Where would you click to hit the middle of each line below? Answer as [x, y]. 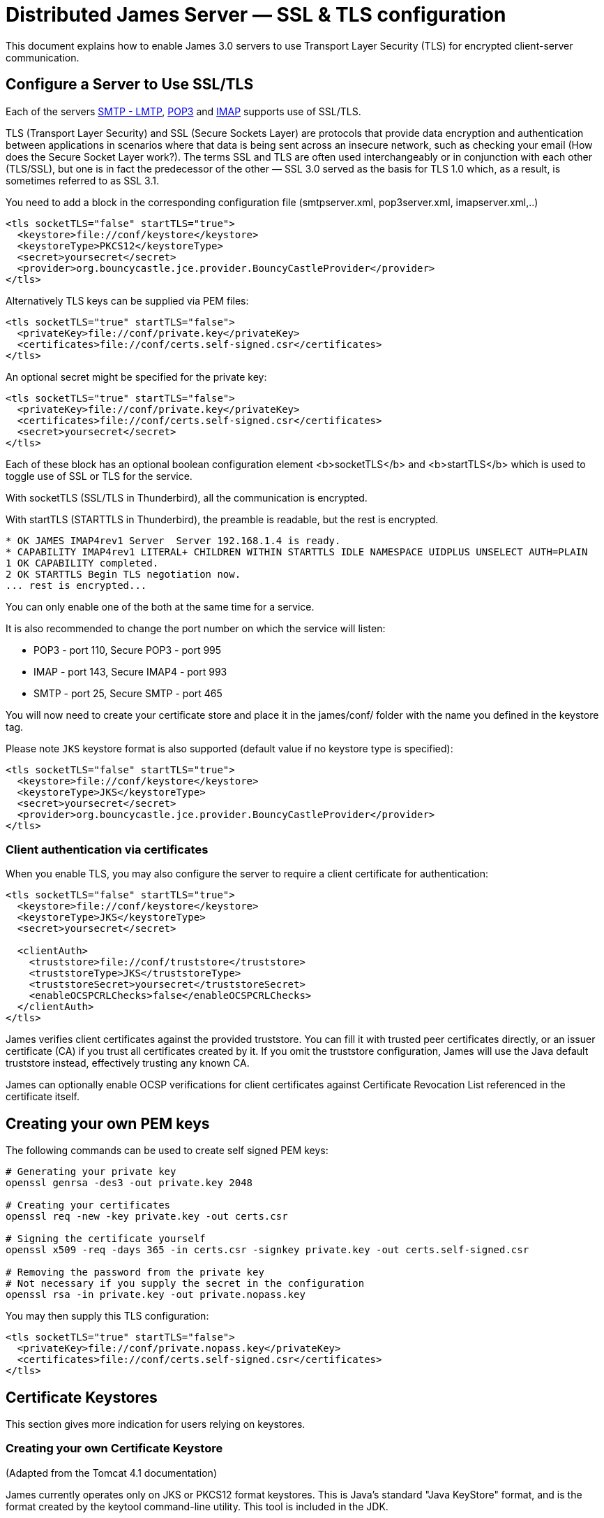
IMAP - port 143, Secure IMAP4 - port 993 [130, 671]
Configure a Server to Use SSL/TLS [130, 85]
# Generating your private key [91, 1172]
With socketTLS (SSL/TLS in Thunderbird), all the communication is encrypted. [187, 497]
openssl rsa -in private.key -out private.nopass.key [156, 1295]
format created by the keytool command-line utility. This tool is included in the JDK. [197, 1506]
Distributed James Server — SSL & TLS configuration [256, 15]
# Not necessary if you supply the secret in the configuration [185, 1284]
